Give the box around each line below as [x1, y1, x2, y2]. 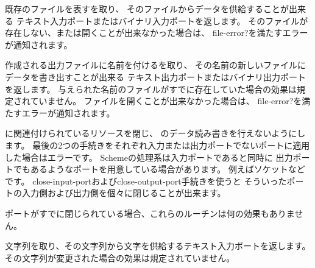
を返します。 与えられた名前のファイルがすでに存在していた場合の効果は [5, 82, 297, 95]
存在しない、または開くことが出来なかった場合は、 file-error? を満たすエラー [5, 26, 308, 39]
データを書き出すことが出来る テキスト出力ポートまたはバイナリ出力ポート [5, 70, 306, 83]
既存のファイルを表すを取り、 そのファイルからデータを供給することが [5, 2, 289, 15]
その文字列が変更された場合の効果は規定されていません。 [5, 251, 235, 264]
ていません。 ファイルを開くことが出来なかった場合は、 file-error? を [30, 94, 302, 107]
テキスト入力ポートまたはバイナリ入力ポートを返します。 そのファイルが [16, 14, 308, 27]
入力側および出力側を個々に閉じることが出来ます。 [21, 186, 226, 199]
